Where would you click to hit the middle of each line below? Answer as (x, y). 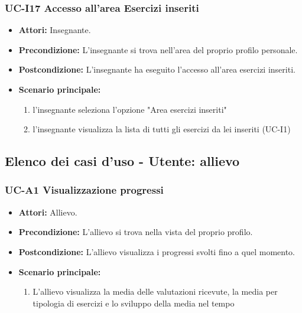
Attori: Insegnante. (55, 30)
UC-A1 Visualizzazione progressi (84, 190)
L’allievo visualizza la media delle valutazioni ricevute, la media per (155, 291)
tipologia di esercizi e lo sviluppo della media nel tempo (134, 303)
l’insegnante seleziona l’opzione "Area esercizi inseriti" (130, 109)
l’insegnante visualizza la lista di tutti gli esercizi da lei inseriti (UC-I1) (162, 129)
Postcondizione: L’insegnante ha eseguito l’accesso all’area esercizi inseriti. (157, 69)
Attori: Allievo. (48, 212)
